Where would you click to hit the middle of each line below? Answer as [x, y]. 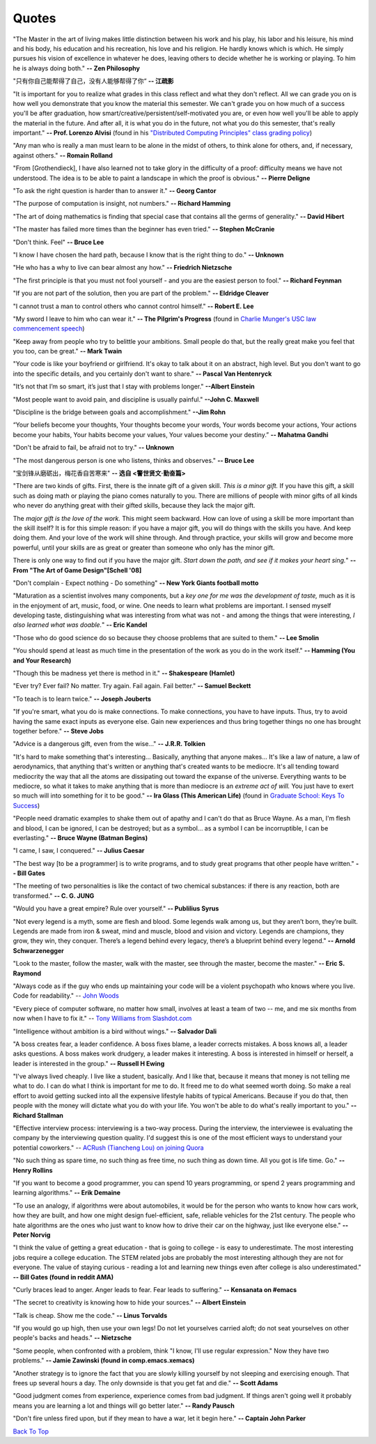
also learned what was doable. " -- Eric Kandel [80, 625]
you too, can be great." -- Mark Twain [67, 351]
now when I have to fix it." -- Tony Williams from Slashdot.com [102, 1019]
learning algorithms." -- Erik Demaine [67, 1193]
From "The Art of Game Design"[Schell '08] [77, 570]
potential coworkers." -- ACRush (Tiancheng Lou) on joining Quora [109, 1148]
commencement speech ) [49, 328]
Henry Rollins [33, 1170]
